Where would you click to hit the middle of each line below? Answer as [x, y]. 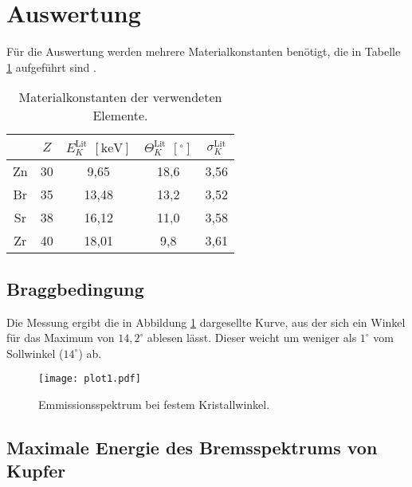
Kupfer [36, 471]
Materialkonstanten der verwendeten [120, 97]
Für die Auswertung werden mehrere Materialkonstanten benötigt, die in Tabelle [204, 51]
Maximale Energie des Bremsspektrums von [192, 447]
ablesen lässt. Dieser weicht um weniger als [252, 338]
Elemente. [120, 116]
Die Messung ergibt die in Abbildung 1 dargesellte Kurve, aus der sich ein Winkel [206, 322]
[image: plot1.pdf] [90, 379]
